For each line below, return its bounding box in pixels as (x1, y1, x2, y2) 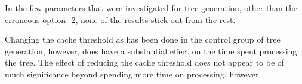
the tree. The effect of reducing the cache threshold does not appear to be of (5, 56, 285, 69)
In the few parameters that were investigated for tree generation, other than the (5, 2, 298, 14)
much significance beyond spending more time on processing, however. (5, 67, 261, 80)
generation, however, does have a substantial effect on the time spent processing (5, 44, 297, 57)
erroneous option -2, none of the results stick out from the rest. (5, 13, 236, 25)
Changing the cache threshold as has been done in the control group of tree (5, 33, 281, 46)
